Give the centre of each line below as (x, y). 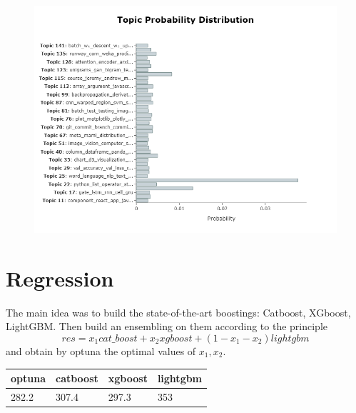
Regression (60, 278)
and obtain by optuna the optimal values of (101, 350)
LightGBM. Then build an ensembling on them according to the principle (167, 326)
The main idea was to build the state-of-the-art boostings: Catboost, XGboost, (178, 312)
